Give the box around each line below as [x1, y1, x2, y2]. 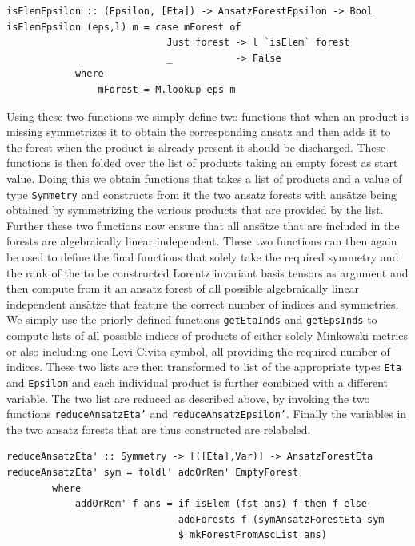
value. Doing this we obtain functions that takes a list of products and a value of [6, 169, 402, 186]
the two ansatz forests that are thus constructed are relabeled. [6, 420, 311, 437]
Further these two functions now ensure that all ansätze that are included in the [6, 217, 400, 233]
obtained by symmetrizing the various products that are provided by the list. [6, 201, 384, 218]
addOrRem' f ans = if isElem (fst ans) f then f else [74, 498, 368, 510]
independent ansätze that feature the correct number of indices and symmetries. [6, 295, 399, 312]
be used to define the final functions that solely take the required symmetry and [6, 248, 399, 265]
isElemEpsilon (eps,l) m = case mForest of [6, 21, 241, 33]
